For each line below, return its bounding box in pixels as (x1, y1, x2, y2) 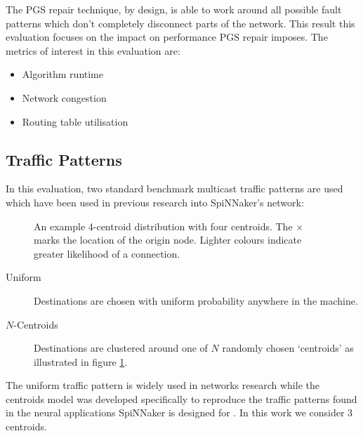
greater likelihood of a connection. (34, 246, 180, 260)
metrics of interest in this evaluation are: (6, 43, 180, 58)
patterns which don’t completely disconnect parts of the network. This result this (6, 15, 355, 30)
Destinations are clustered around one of (34, 341, 208, 355)
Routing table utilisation (22, 114, 128, 128)
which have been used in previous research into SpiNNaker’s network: (6, 194, 304, 209)
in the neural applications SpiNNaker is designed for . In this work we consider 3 (6, 405, 353, 420)
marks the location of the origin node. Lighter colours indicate (34, 232, 302, 247)
